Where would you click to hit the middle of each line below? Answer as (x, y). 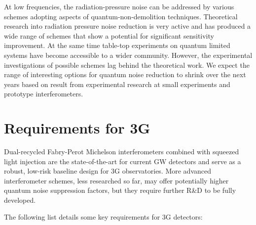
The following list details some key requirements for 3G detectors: (103, 216)
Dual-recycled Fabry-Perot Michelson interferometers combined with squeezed (122, 152)
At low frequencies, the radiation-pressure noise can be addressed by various (119, 6)
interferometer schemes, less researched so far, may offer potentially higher (116, 180)
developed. (20, 200)
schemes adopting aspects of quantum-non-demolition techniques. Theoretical (121, 16)
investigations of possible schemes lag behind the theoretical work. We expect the (127, 65)
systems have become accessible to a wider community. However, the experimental (128, 55)
